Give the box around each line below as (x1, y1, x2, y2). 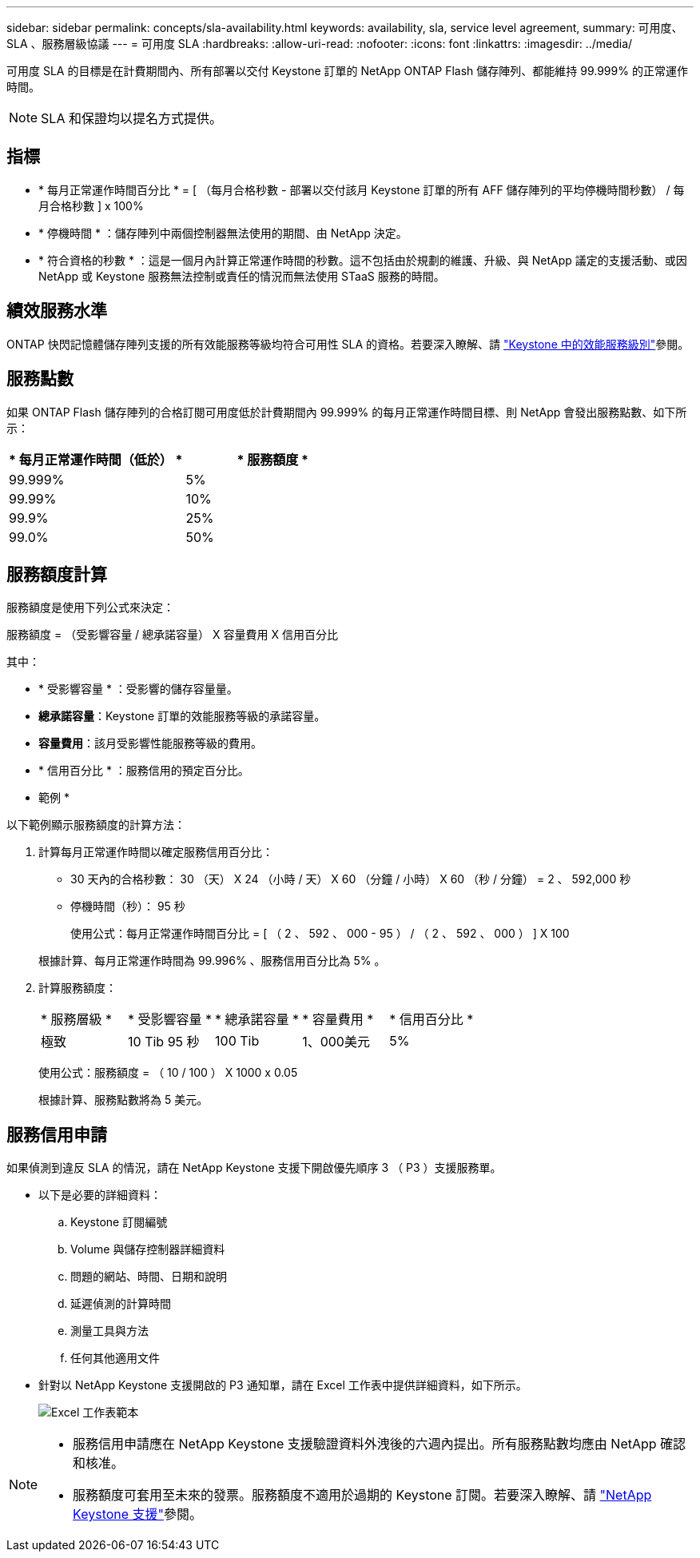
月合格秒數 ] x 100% (38, 198, 144, 213)
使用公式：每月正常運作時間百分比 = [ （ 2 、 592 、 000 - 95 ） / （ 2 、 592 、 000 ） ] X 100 (70, 926, 570, 941)
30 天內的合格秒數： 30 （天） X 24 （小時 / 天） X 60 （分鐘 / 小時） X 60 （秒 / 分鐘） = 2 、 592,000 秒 (70, 872, 631, 887)
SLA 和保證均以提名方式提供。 (41, 110, 222, 126)
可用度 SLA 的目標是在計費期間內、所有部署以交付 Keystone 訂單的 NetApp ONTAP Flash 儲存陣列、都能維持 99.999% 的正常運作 (6, 64, 688, 78)
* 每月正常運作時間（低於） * (9, 451, 183, 468)
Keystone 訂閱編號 (70, 1215, 168, 1229)
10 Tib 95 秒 (128, 1034, 200, 1050)
